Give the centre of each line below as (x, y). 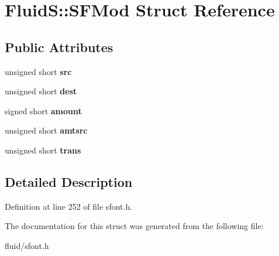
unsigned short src (38, 71)
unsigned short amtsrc (46, 130)
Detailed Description (69, 181)
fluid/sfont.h (27, 245)
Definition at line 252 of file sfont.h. (69, 206)
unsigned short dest (41, 91)
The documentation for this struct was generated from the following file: (134, 226)
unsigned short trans (43, 150)
